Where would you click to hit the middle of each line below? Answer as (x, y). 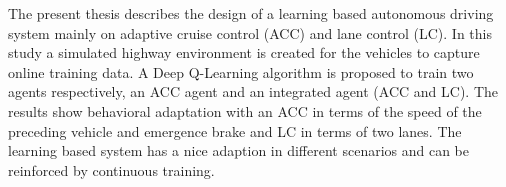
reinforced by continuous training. (111, 169)
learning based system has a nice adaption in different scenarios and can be (239, 150)
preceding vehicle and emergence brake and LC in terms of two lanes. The (235, 130)
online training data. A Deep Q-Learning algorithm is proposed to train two (241, 71)
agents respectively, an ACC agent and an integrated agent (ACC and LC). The (253, 91)
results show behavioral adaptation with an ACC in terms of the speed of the (245, 110)
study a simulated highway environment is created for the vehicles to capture (244, 52)
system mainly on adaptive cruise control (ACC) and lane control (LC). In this (250, 32)
